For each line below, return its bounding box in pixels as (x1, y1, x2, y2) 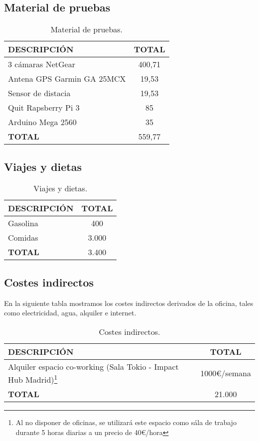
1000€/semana (200, 367, 251, 379)
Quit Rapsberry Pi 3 (8, 102, 80, 114)
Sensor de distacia (8, 87, 71, 99)
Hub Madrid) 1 (8, 372, 58, 386)
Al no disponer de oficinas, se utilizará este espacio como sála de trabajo (15, 417, 237, 428)
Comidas (8, 232, 38, 244)
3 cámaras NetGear (8, 58, 75, 70)
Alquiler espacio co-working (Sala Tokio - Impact (8, 360, 179, 372)
